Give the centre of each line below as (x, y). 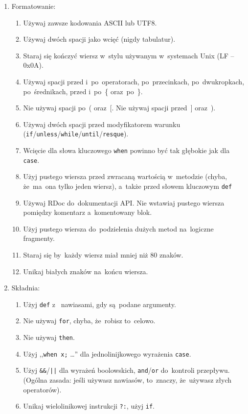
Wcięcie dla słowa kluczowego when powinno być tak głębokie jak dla (126, 150)
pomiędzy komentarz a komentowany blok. (88, 212)
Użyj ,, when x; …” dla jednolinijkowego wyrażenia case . (107, 353)
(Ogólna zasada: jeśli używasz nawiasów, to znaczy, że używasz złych (127, 380)
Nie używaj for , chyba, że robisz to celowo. (89, 321)
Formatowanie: (34, 6)
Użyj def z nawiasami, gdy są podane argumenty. (100, 304)
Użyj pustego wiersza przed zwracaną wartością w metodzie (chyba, (125, 176)
